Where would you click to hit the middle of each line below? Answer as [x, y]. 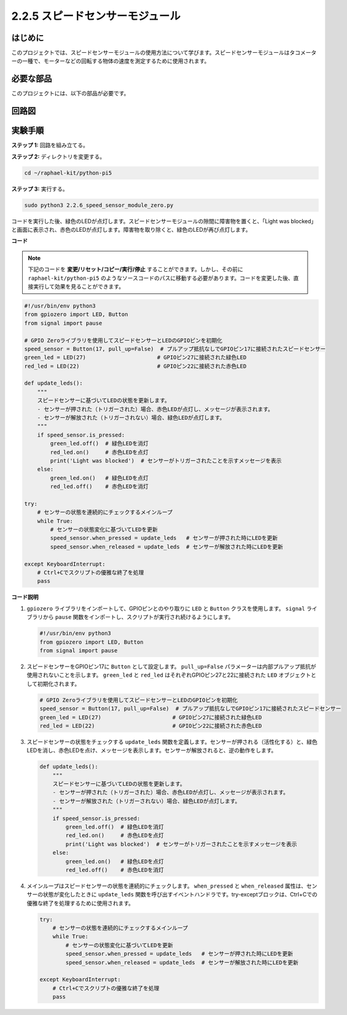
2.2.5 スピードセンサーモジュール [96, 16]
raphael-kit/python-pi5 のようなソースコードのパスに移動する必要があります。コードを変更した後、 [161, 278]
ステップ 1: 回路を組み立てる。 [50, 145]
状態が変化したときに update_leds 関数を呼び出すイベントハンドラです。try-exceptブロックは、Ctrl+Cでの [180, 895]
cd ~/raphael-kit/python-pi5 [68, 173]
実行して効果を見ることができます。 [79, 286]
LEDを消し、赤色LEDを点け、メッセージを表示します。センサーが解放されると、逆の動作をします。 [152, 751]
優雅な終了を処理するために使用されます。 [80, 903]
